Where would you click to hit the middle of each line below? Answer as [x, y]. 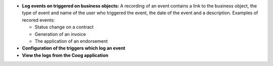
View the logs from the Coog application [65, 55]
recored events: [38, 20]
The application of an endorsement [71, 41]
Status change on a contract [64, 27]
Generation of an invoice [60, 34]
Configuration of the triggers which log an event [74, 48]
